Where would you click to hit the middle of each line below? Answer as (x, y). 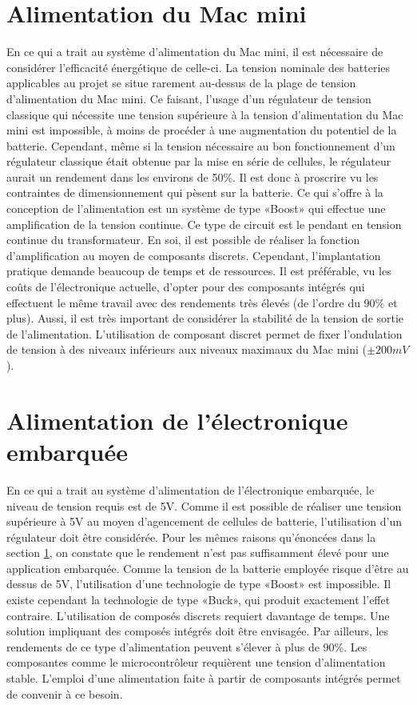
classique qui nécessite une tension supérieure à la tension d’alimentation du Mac (205, 114)
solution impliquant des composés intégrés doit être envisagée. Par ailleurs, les (198, 631)
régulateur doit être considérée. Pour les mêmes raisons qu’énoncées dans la (191, 537)
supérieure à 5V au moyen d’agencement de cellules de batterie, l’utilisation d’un (205, 521)
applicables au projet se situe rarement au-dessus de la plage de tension (181, 83)
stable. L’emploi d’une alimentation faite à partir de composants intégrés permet (204, 678)
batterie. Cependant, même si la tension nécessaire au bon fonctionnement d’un (201, 145)
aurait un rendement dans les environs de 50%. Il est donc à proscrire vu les (193, 176)
